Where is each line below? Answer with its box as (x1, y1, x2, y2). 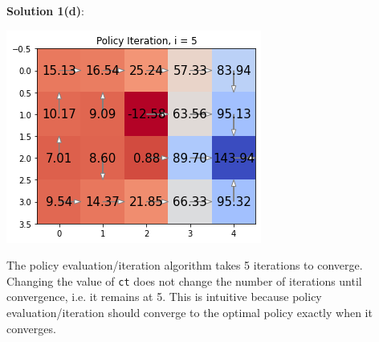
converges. (6, 319, 56, 336)
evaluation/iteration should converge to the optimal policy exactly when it (6, 304, 373, 321)
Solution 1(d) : (6, 2, 84, 19)
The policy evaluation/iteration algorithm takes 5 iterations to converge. (6, 257, 363, 274)
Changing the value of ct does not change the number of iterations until (6, 272, 362, 289)
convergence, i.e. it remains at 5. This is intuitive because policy (6, 288, 322, 305)
